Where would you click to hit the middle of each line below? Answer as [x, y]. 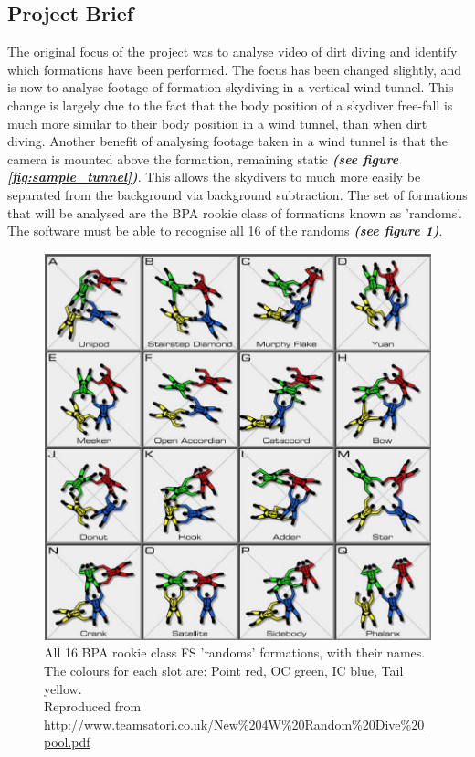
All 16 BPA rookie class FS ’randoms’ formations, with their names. [235, 652]
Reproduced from [93, 706]
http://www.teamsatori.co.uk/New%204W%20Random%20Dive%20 [234, 724]
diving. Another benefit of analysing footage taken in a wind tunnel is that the [228, 141]
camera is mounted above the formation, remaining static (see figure [203, 158]
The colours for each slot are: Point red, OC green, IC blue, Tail [224, 670]
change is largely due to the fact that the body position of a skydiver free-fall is [230, 105]
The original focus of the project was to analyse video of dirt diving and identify [232, 52]
